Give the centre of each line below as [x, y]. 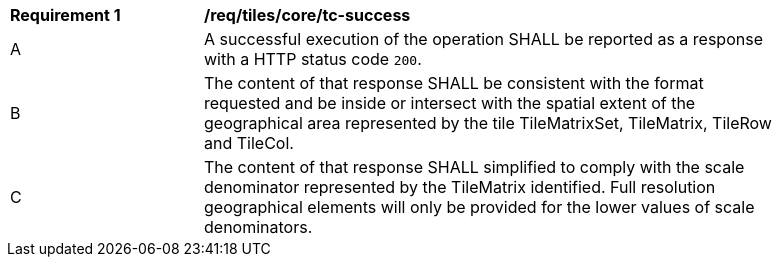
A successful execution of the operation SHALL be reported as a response [483, 39]
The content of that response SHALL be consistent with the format [454, 83]
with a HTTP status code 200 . [313, 59]
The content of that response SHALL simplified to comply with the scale [474, 167]
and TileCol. [249, 143]
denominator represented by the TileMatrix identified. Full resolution [460, 187]
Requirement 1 [65, 15]
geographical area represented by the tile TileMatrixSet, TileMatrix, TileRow [488, 123]
